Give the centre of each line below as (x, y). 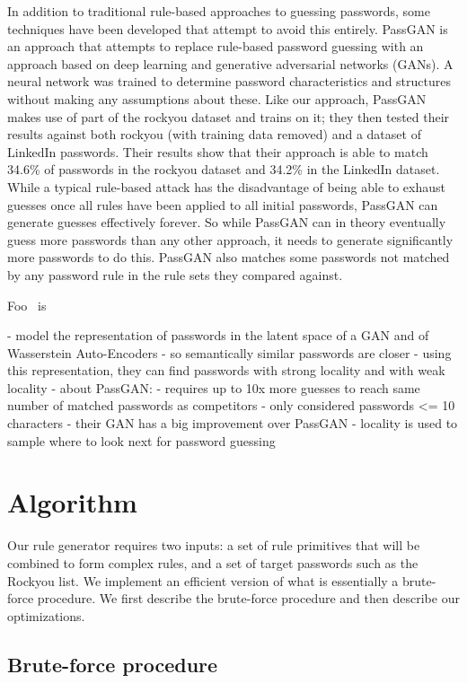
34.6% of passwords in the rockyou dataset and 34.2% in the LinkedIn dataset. (224, 169)
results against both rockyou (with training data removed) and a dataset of (214, 134)
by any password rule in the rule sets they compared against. (175, 274)
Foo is (27, 305)
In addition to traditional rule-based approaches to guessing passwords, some (219, 11)
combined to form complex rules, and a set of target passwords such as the (213, 562)
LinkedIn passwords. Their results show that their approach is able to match (218, 151)
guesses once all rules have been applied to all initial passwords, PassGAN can (223, 204)
